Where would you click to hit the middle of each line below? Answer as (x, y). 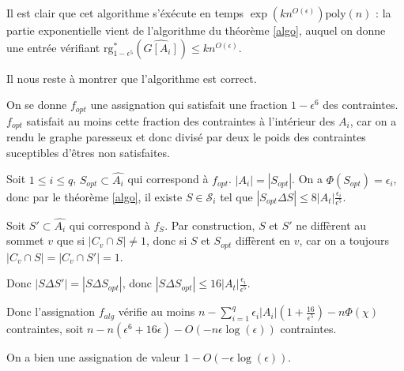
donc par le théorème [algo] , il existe (94, 196)
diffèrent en (263, 240)
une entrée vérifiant (53, 47)
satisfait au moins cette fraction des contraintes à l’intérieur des (181, 120)
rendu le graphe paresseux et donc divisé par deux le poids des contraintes (186, 137)
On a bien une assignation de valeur (93, 357)
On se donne (37, 105)
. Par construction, (210, 225)
